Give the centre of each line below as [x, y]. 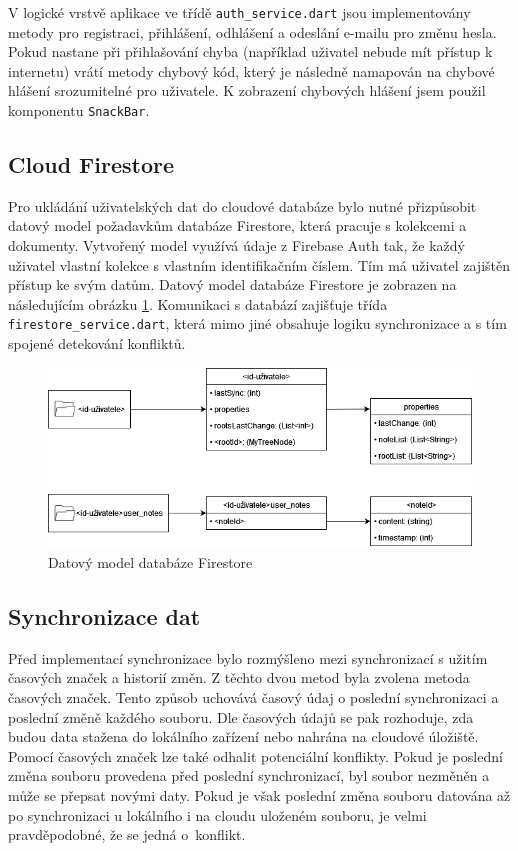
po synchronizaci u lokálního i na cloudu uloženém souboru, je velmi [217, 814]
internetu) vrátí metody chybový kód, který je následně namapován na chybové [251, 70]
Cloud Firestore [91, 164]
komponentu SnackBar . [79, 110]
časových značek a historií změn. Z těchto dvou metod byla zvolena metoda [239, 677]
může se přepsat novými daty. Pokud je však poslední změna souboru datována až [259, 794]
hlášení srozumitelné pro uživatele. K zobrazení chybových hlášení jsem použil [247, 90]
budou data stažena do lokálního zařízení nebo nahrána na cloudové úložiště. [243, 736]
